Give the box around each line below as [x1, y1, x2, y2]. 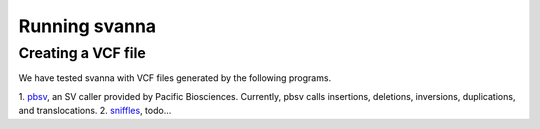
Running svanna [18, 15, 157, 37]
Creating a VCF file [18, 44, 147, 62]
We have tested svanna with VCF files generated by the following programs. [18, 72, 332, 84]
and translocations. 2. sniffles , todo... [18, 105, 172, 117]
